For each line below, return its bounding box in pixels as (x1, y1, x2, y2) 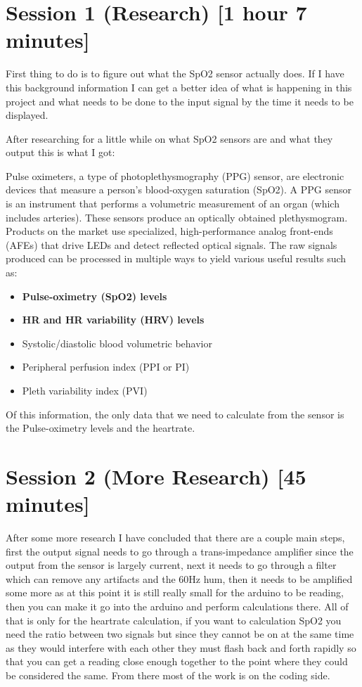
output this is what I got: (6, 145, 115, 160)
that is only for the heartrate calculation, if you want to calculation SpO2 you (6, 612, 342, 627)
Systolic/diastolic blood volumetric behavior (22, 335, 212, 350)
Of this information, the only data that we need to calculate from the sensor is (6, 406, 344, 421)
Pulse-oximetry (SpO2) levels (22, 288, 167, 303)
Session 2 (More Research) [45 (6, 461, 306, 490)
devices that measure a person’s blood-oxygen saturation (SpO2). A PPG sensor (6, 182, 351, 197)
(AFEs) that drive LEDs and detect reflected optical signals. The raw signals (6, 237, 337, 252)
